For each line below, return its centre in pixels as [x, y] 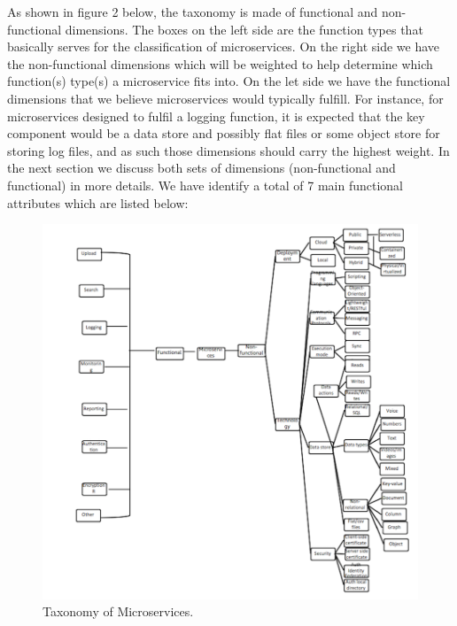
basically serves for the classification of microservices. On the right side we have [224, 46]
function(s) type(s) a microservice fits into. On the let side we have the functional [229, 81]
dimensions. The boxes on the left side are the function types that [244, 29]
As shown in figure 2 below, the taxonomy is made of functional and [193, 12]
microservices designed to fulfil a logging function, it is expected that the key [216, 116]
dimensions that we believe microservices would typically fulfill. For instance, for [225, 98]
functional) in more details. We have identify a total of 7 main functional [205, 185]
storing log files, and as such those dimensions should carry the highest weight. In [228, 150]
